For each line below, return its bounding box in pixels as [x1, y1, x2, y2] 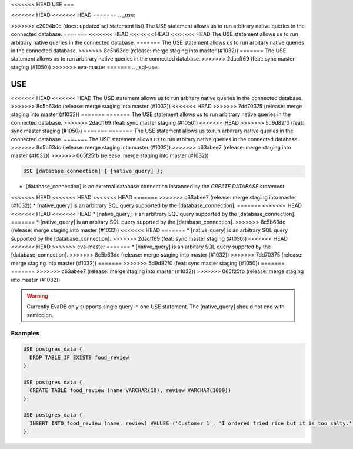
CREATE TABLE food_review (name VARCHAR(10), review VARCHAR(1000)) [29, 387, 232, 394]
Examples [11, 329, 40, 337]
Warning [26, 292, 48, 300]
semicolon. [26, 311, 54, 318]
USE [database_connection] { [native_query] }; [23, 168, 163, 175]
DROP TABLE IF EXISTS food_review [29, 354, 129, 361]
